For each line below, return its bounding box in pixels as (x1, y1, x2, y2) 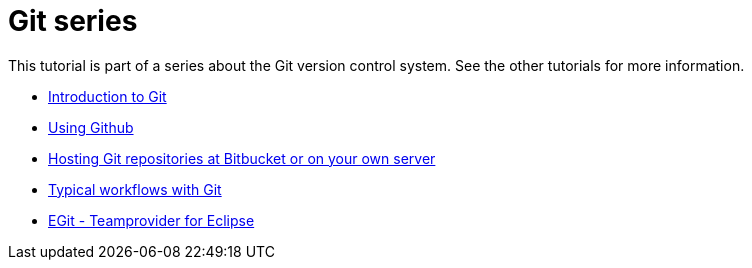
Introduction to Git (48, 87, 167, 105)
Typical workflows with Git (48, 180, 222, 198)
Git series (8, 4, 138, 38)
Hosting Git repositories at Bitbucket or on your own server (48, 149, 436, 167)
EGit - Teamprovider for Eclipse (48, 211, 255, 229)
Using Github (48, 118, 134, 136)
